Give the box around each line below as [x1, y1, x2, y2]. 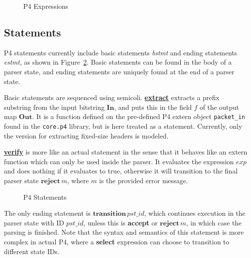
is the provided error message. [99, 175, 188, 186]
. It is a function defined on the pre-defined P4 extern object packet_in [32, 111, 245, 121]
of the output [200, 102, 239, 112]
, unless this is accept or [83, 217, 158, 227]
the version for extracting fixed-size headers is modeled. [4, 130, 169, 140]
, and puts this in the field [114, 102, 192, 112]
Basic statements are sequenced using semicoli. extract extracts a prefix [4, 92, 220, 103]
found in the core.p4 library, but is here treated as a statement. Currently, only [4, 121, 242, 131]
